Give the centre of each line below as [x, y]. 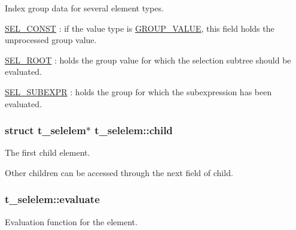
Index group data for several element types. [84, 8]
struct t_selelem [45, 130]
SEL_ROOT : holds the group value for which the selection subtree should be [148, 60]
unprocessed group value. [51, 40]
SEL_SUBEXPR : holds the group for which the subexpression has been [138, 91]
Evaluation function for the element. [71, 221]
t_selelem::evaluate [52, 199]
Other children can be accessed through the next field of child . [119, 172]
